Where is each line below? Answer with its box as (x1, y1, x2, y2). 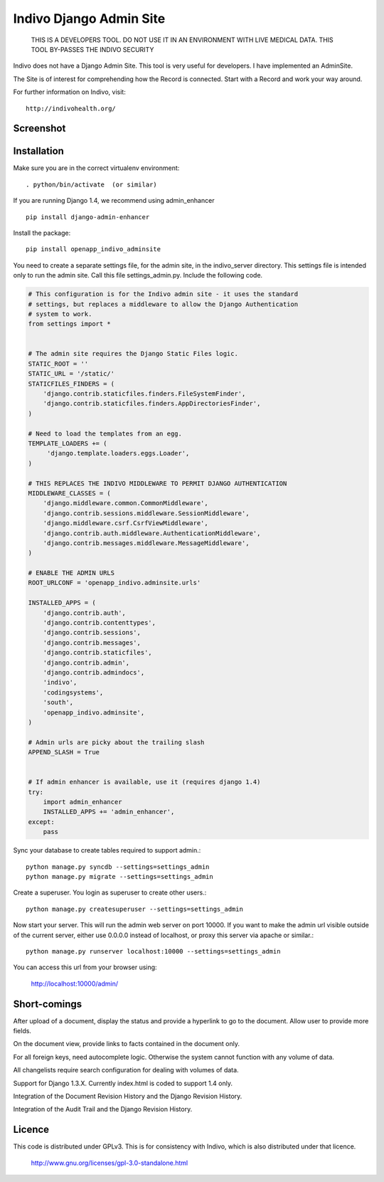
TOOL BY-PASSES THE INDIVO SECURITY (31, 45, 154, 53)
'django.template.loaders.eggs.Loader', (46, 449, 190, 458)
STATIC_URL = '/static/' (28, 370, 115, 378)
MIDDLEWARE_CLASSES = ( (28, 489, 112, 497)
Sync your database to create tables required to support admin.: (13, 846, 201, 855)
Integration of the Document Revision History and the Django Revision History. (13, 1092, 242, 1100)
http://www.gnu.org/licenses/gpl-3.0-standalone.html (31, 1159, 188, 1167)
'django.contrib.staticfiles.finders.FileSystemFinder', (43, 390, 246, 398)
